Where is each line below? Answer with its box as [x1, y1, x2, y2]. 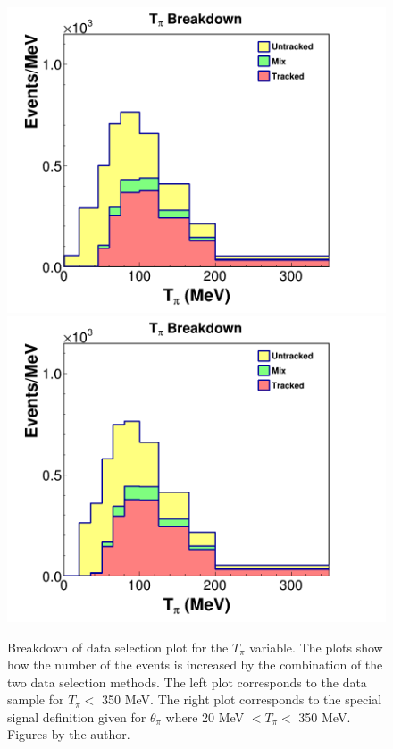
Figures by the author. [7, 725, 130, 744]
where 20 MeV [165, 707, 245, 726]
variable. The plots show [249, 637, 383, 656]
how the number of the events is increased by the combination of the [7, 655, 383, 674]
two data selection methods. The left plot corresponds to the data [7, 672, 367, 691]
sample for [7, 690, 64, 709]
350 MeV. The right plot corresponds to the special [102, 690, 382, 709]
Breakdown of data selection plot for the [7, 637, 229, 656]
